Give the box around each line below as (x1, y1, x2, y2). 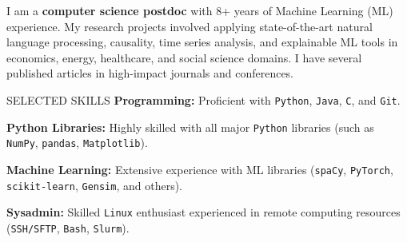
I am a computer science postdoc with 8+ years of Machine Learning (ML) (6, 2, 393, 18)
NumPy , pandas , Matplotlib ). (6, 134, 148, 151)
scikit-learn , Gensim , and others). (6, 177, 182, 193)
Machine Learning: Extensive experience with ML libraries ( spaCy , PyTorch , (6, 161, 393, 177)
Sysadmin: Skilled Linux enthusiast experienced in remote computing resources (6, 204, 401, 220)
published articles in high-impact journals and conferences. (6, 65, 294, 81)
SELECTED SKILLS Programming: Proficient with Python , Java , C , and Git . (6, 91, 401, 108)
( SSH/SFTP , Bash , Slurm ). (6, 219, 130, 236)
